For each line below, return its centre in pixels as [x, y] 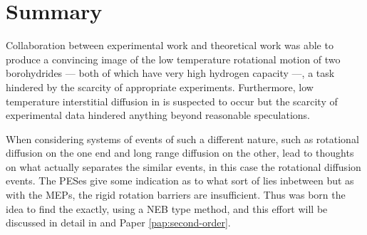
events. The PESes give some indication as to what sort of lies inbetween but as [180, 181]
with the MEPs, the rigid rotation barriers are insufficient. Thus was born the [176, 195]
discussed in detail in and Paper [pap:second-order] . [118, 223]
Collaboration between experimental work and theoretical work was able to [170, 45]
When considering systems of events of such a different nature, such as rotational [182, 139]
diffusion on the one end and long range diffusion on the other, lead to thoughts [180, 153]
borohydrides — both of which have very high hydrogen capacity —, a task [170, 73]
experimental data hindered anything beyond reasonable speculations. [158, 115]
